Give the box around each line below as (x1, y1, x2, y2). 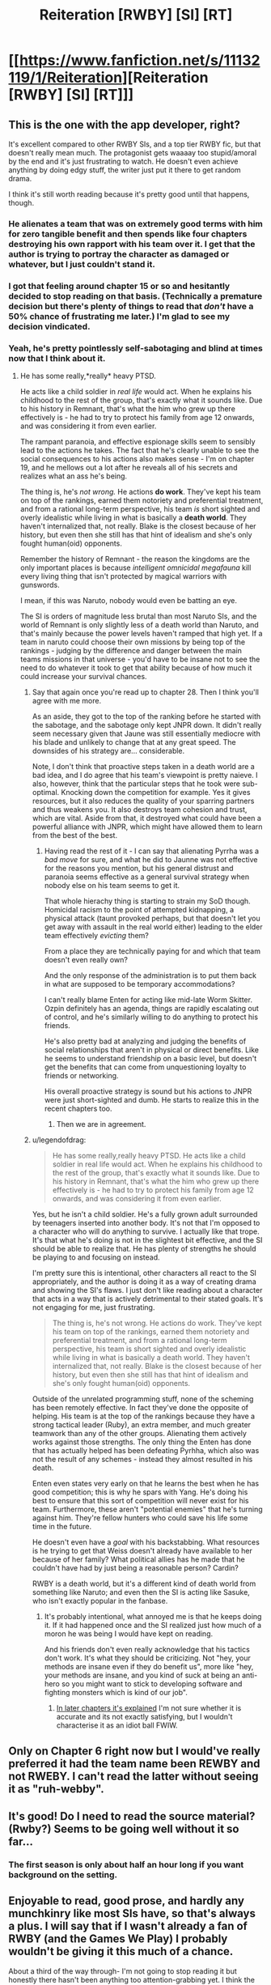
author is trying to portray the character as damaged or (8, 249, 230, 260)
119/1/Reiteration (8, 69, 123, 87)
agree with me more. (32, 696, 102, 706)
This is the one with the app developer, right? (8, 117, 241, 131)
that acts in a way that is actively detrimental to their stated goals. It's (32, 1294, 264, 1304)
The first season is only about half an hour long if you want (8, 1859, 244, 1870)
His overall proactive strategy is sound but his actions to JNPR (44, 1086, 252, 1096)
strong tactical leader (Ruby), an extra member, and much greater (32, 1420, 252, 1430)
